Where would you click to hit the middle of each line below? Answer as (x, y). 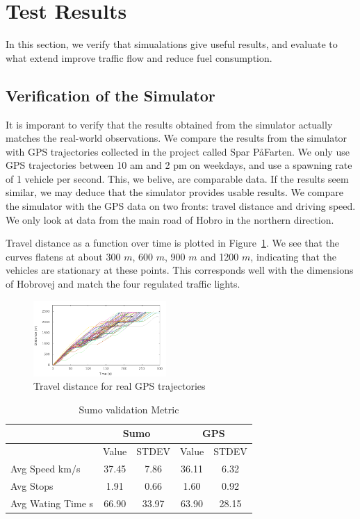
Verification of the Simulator (111, 95)
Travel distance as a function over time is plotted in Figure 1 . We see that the (173, 243)
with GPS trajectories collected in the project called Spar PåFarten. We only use (178, 151)
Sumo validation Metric (129, 409)
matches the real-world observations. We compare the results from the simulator (177, 138)
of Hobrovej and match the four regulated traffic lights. (123, 284)
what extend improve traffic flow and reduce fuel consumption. (139, 57)
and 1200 (220, 256)
